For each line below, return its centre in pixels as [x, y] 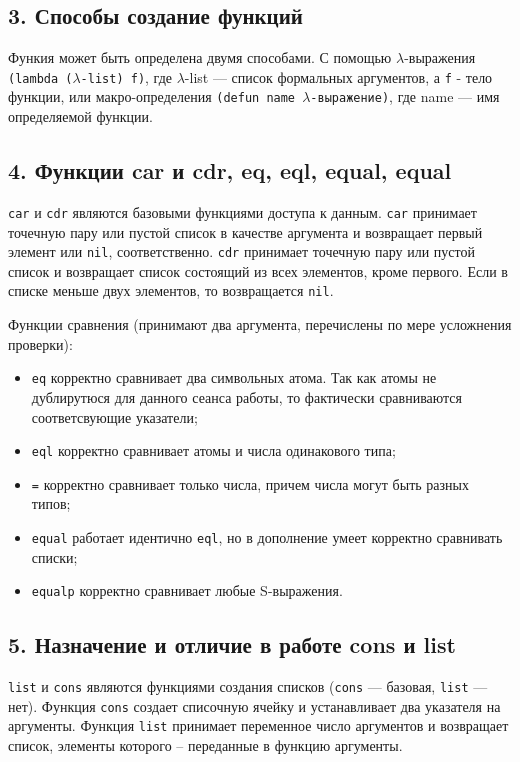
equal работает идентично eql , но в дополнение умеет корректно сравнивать [267, 537]
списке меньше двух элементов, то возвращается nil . [171, 290]
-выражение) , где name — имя [405, 96]
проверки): [40, 343]
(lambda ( [40, 78]
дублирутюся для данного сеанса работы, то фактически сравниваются [247, 396]
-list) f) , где [126, 76]
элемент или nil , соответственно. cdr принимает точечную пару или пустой [241, 251]
